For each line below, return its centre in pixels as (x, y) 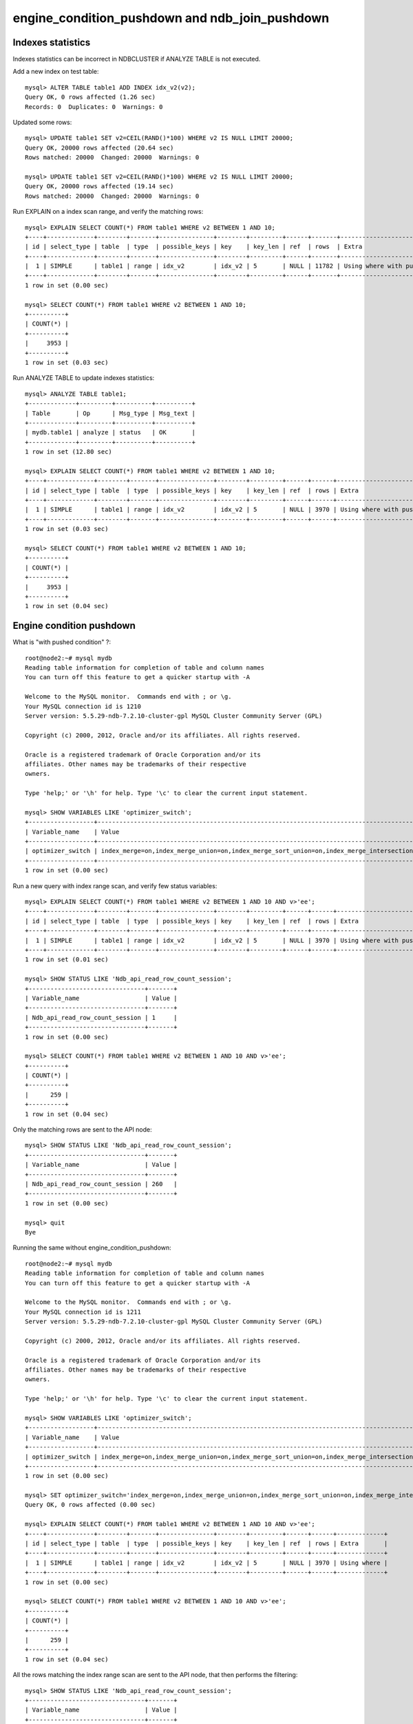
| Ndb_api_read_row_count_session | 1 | (102, 1018)
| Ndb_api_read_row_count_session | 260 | (102, 1184)
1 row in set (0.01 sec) (67, 960)
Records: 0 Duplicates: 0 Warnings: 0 (94, 107)
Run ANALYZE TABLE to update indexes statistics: (84, 378)
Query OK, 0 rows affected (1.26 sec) (91, 97)
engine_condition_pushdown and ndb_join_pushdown (171, 18)
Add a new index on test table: (56, 72)
